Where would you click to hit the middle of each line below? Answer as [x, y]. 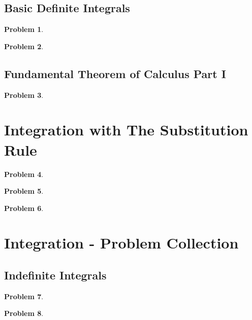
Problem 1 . [24, 29]
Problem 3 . [24, 95]
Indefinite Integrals [55, 275]
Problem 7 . [24, 296]
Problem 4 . [24, 174]
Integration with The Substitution [126, 130]
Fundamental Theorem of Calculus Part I [115, 73]
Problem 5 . [24, 191]
